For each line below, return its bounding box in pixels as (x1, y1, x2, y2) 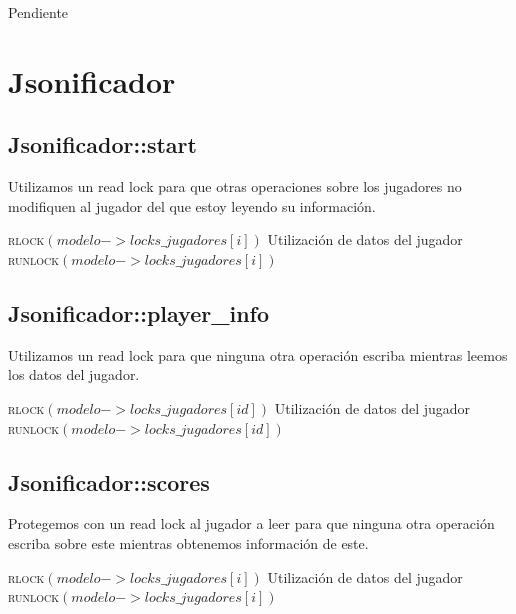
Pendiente (8, 2, 69, 22)
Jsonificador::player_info (8, 297, 270, 328)
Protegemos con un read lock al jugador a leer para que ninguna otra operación (8, 513, 495, 534)
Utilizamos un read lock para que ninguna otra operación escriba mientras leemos (8, 344, 508, 365)
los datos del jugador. (8, 364, 140, 385)
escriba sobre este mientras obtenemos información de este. (8, 532, 369, 553)
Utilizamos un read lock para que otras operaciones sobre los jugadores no (8, 176, 462, 197)
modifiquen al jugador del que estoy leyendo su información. (8, 195, 376, 216)
